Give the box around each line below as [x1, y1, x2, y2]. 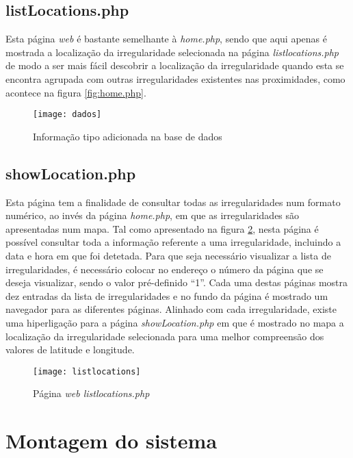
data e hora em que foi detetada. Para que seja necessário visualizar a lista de [5, 249, 331, 262]
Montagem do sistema [5, 427, 218, 455]
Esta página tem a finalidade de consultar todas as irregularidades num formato [5, 194, 341, 209]
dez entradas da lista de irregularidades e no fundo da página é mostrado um [5, 288, 328, 303]
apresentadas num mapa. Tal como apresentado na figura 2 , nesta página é [5, 221, 319, 236]
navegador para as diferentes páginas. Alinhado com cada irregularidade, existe [5, 302, 337, 316]
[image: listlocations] [33, 366, 141, 377]
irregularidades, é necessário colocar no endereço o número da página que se [5, 262, 324, 276]
